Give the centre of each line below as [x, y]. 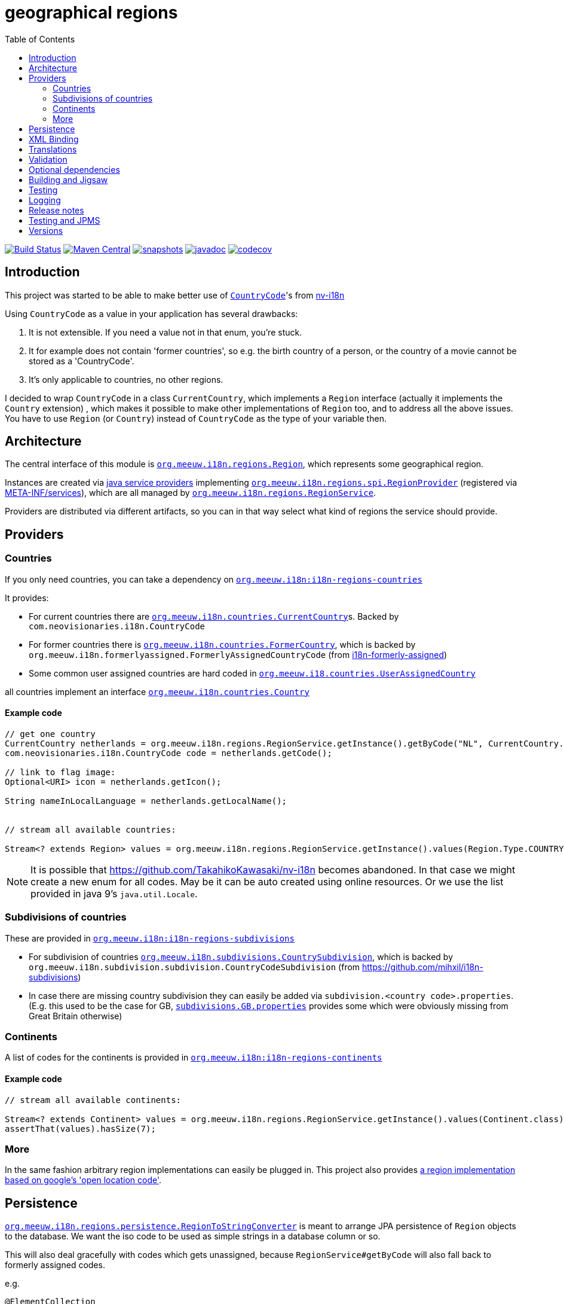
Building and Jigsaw [68, 179]
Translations [53, 149]
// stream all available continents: [93, 1100]
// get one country [50, 734]
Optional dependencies [74, 169]
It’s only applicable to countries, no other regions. [126, 379]
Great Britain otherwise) [76, 1016]
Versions [46, 230]
